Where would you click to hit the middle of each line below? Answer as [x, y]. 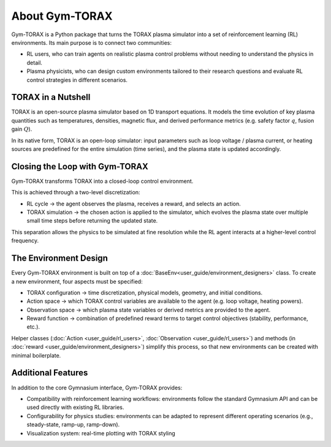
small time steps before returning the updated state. [92, 221]
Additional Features [50, 373]
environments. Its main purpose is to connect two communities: [91, 42]
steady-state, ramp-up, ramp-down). [73, 425]
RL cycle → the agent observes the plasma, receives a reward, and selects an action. [134, 204]
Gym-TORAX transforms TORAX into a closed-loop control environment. [102, 181]
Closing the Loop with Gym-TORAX [80, 166]
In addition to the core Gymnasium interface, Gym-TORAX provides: [97, 388]
